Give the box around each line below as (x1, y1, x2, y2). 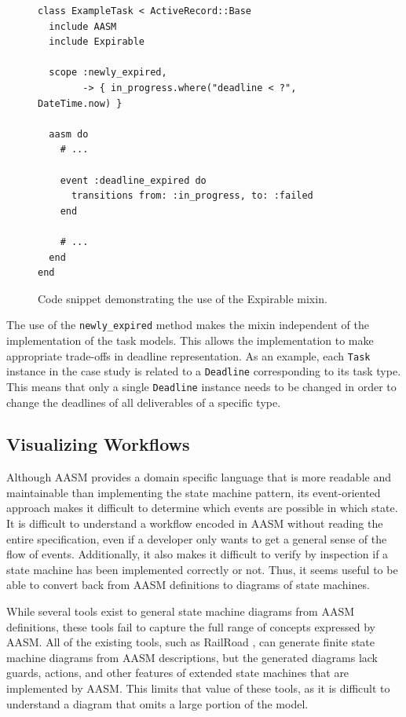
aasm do (49, 128, 89, 140)
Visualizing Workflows (6, 432, 190, 456)
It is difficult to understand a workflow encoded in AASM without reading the (6, 515, 383, 532)
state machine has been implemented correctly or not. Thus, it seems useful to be (6, 561, 398, 577)
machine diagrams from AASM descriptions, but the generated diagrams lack (6, 649, 379, 665)
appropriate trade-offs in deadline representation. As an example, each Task (6, 347, 371, 364)
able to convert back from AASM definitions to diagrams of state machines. (6, 576, 370, 593)
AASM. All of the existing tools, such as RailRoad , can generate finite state (6, 634, 375, 650)
